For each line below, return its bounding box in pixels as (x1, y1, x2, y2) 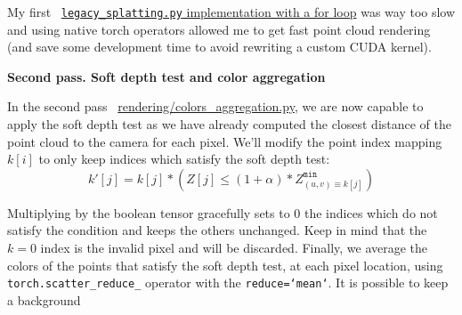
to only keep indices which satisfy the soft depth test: (38, 149, 330, 168)
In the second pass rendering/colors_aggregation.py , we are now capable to (7, 97, 424, 116)
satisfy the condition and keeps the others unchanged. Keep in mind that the (7, 221, 427, 239)
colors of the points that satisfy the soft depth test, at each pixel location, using (7, 255, 443, 274)
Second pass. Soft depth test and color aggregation (7, 67, 326, 85)
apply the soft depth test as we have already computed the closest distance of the (7, 115, 451, 133)
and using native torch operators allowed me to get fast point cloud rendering (7, 20, 431, 38)
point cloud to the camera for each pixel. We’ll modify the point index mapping (7, 132, 442, 150)
